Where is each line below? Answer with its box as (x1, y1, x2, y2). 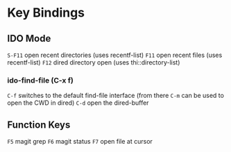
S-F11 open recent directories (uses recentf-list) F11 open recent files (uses (7, 51, 223, 59)
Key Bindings (7, 5, 85, 21)
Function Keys (7, 119, 71, 130)
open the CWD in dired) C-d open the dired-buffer (7, 99, 149, 107)
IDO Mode (7, 33, 51, 44)
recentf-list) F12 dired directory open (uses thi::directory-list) (7, 58, 180, 67)
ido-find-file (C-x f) (7, 75, 74, 85)
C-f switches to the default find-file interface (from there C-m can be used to (7, 92, 224, 100)
